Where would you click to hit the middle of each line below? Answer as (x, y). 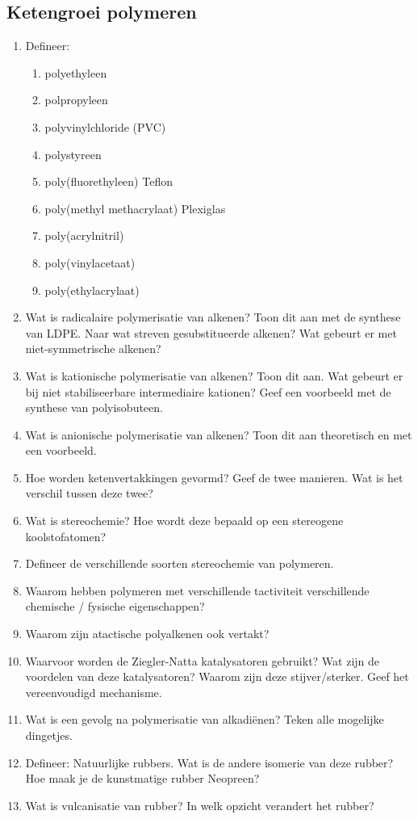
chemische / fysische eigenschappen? (115, 606)
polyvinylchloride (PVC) (105, 126)
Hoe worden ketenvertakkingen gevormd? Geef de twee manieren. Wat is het (214, 477)
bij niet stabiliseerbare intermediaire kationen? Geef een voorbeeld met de (208, 391)
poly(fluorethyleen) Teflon (109, 181)
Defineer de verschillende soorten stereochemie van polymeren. (180, 563)
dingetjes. (49, 735)
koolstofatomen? (66, 536)
